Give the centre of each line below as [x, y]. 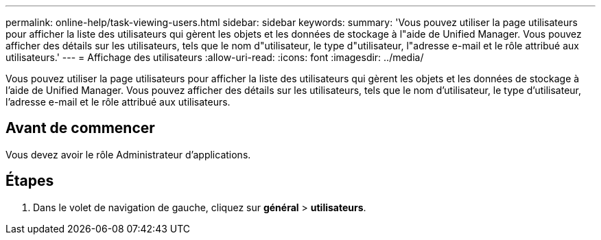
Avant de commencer [80, 128]
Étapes [30, 181]
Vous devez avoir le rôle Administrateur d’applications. [128, 154]
